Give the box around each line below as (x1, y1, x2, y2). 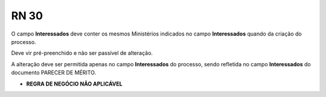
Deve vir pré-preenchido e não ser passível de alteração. (11, 49, 153, 57)
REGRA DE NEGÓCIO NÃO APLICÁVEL (26, 80, 123, 87)
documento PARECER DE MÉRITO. (11, 69, 97, 77)
